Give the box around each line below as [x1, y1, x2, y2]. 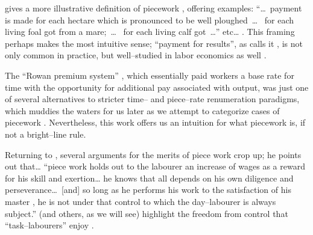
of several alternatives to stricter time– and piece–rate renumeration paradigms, [5, 93, 300, 105]
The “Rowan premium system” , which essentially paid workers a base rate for [5, 69, 294, 81]
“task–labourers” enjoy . [5, 219, 94, 231]
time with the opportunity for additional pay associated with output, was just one [5, 81, 309, 93]
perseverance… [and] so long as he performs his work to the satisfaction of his [5, 183, 291, 196]
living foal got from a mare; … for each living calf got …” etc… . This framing [5, 25, 295, 38]
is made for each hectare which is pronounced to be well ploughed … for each [5, 13, 294, 26]
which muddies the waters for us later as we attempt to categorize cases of [5, 104, 280, 117]
